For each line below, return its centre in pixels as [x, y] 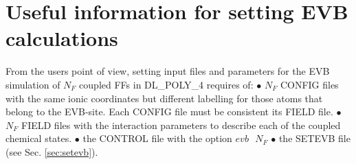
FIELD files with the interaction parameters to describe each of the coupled [181, 125]
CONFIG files [309, 84]
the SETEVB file [314, 138]
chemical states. [39, 138]
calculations [62, 38]
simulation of [33, 84]
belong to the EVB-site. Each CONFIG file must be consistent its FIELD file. [169, 112]
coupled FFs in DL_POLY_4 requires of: [166, 84]
